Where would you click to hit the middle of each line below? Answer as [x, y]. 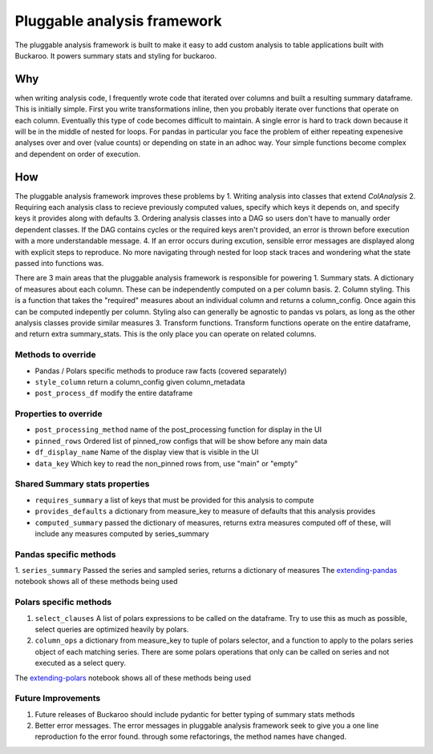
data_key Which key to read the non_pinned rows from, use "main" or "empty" [166, 463]
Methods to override [55, 355]
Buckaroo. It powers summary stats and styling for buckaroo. [115, 55]
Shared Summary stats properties [82, 484]
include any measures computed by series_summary [122, 534]
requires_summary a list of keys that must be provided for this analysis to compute [174, 500]
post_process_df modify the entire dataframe [114, 393]
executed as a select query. [81, 663]
